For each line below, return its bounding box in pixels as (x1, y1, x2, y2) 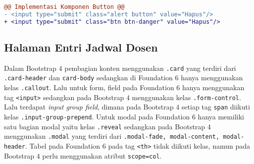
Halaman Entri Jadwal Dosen (4, 40, 158, 55)
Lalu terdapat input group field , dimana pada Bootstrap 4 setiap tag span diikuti (4, 102, 250, 112)
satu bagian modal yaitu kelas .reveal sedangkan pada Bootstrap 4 (4, 121, 211, 131)
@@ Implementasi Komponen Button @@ (4, 3, 125, 10)
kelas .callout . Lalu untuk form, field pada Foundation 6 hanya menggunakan (4, 82, 245, 93)
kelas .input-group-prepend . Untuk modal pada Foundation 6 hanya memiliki (4, 111, 244, 122)
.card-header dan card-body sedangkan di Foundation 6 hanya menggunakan (4, 72, 243, 83)
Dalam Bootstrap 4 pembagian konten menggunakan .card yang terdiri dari (4, 62, 236, 73)
